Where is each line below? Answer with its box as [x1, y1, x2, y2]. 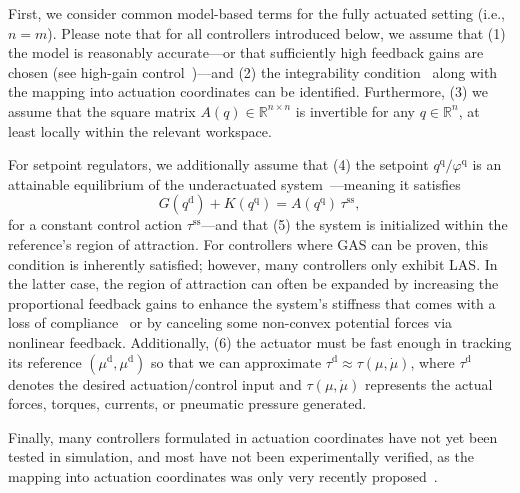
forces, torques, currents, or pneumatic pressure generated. [8, 393, 367, 414]
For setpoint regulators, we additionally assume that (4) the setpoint [8, 154, 429, 175]
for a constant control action [8, 214, 182, 235]
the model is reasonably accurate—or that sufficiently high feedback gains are [8, 42, 484, 63]
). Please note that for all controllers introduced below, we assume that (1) [47, 22, 506, 43]
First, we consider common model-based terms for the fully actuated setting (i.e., [8, 3, 505, 23]
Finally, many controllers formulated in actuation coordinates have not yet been [8, 426, 498, 447]
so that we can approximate [151, 351, 322, 372]
